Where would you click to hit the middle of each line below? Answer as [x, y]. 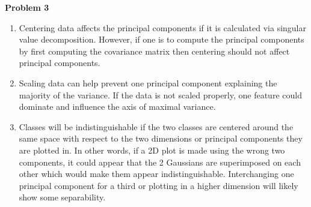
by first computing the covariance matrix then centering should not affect [154, 51]
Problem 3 [27, 7]
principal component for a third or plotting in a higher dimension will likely [159, 185]
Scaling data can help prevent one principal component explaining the [148, 82]
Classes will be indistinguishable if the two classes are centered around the [156, 126]
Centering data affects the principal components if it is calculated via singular [162, 27]
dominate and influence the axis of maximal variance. [117, 106]
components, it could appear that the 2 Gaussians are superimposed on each [160, 162]
